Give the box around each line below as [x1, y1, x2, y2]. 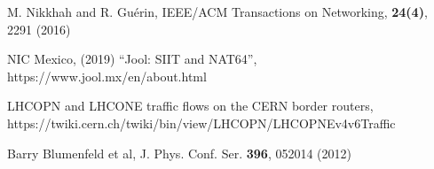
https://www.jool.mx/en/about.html [7, 66, 207, 85]
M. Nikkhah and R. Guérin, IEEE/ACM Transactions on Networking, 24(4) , [7, 3, 428, 20]
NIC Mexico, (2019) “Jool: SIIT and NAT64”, [7, 50, 257, 68]
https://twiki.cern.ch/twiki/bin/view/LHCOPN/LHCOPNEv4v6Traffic [7, 113, 396, 132]
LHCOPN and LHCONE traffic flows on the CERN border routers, [7, 96, 374, 115]
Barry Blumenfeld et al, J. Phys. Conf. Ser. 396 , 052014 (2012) [7, 143, 351, 162]
